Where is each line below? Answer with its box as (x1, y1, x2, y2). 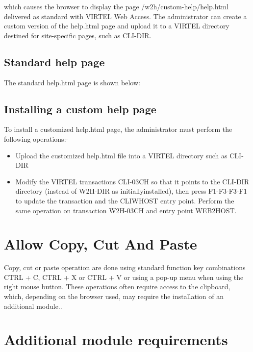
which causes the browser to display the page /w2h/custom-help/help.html (4, 1, 229, 11)
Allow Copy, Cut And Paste (4, 234, 197, 254)
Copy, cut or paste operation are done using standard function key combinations (4, 262, 246, 273)
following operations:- (4, 133, 69, 144)
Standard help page (4, 54, 105, 69)
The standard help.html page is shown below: (4, 77, 140, 87)
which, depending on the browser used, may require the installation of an (4, 291, 224, 302)
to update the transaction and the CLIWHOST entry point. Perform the (15, 195, 234, 205)
